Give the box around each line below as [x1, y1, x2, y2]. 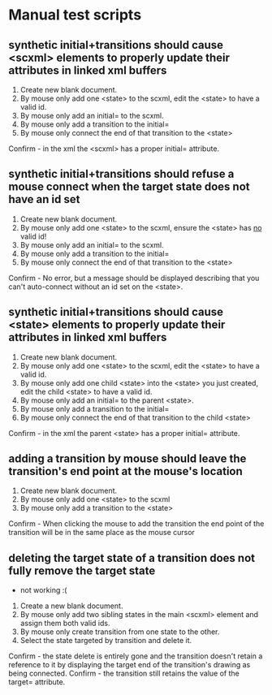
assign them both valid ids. [19, 619, 110, 628]
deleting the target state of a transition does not [8, 550, 256, 565]
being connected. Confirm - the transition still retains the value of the [8, 668, 240, 679]
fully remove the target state [8, 563, 156, 577]
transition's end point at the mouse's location [8, 464, 244, 478]
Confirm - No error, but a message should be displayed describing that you [8, 273, 260, 283]
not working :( [19, 585, 67, 595]
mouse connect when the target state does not [8, 180, 250, 194]
